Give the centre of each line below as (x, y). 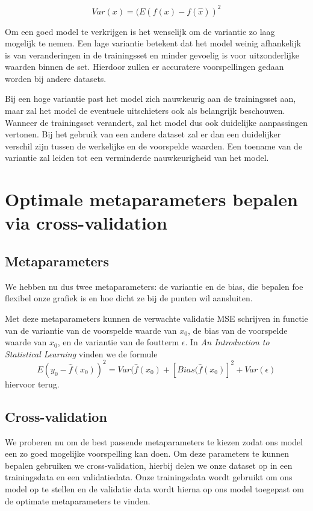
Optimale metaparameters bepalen (151, 199)
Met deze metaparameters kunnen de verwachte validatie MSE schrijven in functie (156, 318)
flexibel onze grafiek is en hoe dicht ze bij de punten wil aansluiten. (129, 298)
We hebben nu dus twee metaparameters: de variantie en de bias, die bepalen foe (154, 286)
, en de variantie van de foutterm (118, 342)
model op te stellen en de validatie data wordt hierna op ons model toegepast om (154, 489)
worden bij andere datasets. (56, 78)
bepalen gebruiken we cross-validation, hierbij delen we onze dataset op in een (149, 465)
